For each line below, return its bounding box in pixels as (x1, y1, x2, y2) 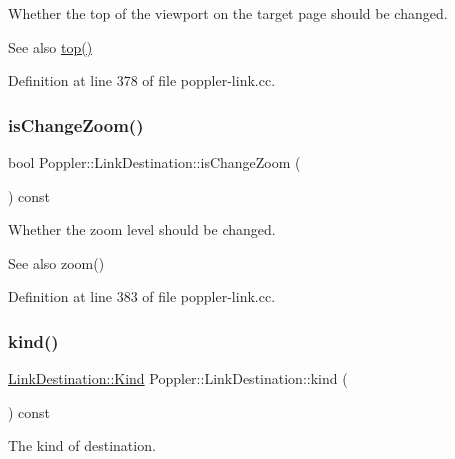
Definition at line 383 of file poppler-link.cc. (8, 286, 276, 307)
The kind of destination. (8, 435, 156, 456)
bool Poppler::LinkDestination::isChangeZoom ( (8, 152, 301, 172)
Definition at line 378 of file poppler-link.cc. (8, 70, 276, 91)
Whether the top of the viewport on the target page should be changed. (8, 3, 448, 23)
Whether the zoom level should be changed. (8, 219, 276, 240)
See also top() (8, 36, 93, 57)
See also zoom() (8, 252, 105, 273)
